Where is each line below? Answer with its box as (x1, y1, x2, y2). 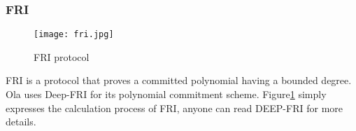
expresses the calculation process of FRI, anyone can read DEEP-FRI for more (6, 100, 343, 115)
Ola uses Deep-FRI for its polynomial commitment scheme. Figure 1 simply (6, 87, 327, 102)
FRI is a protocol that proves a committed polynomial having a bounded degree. (6, 73, 352, 88)
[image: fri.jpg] (34, 29, 114, 40)
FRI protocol (34, 49, 90, 64)
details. (6, 114, 36, 129)
